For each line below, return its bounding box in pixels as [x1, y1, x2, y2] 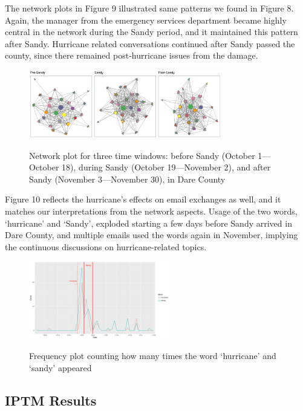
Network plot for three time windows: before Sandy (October [29, 149, 255, 161]
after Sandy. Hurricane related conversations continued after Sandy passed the [5, 37, 295, 50]
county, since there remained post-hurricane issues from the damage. [5, 49, 258, 62]
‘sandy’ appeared [29, 361, 92, 374]
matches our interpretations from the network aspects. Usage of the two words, [5, 204, 298, 217]
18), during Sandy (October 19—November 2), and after [62, 161, 271, 173]
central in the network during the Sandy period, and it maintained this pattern [5, 25, 298, 38]
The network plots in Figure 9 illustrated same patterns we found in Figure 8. [5, 2, 294, 14]
